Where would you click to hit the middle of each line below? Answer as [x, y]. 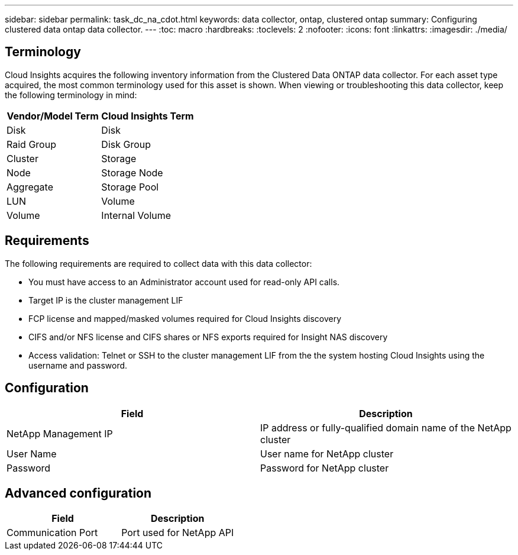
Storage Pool [130, 187]
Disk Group [126, 144]
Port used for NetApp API [178, 533]
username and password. [78, 365]
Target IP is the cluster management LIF [106, 300]
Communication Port [52, 533]
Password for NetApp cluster [325, 468]
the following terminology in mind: [71, 95]
